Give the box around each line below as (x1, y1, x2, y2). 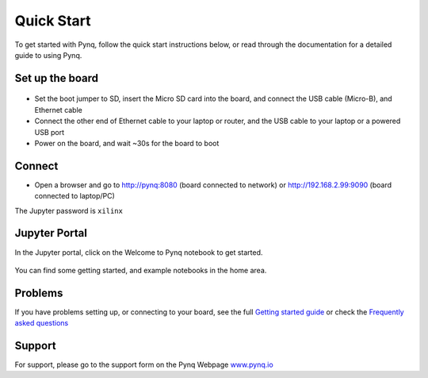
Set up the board (14, 71, 99, 85)
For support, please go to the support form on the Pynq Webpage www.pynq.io (14, 360, 273, 369)
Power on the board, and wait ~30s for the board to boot (34, 138, 220, 148)
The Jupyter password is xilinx (14, 206, 123, 215)
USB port (34, 127, 65, 137)
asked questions (14, 318, 69, 328)
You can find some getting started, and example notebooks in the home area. (14, 265, 267, 275)
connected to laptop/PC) (34, 191, 115, 201)
